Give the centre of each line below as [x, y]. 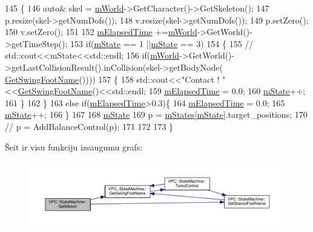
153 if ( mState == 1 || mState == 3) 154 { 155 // [162, 43]
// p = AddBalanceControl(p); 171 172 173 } [89, 126]
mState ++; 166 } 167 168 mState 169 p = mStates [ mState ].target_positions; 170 [156, 114]
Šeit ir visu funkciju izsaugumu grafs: [74, 147]
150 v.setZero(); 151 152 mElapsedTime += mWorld [101, 32]
